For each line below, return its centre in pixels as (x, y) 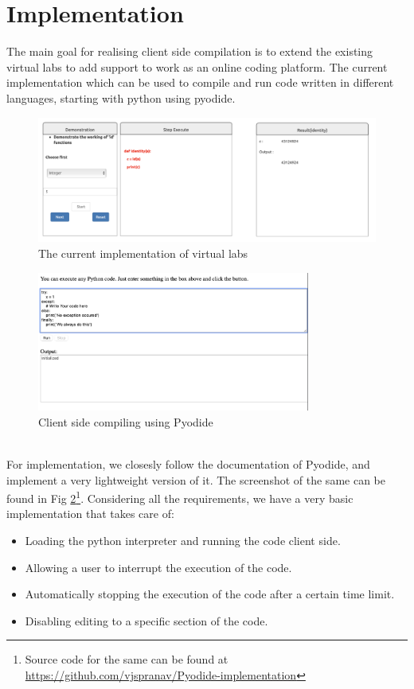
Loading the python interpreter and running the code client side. (183, 540)
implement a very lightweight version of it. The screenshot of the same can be (196, 479)
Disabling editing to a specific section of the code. (146, 620)
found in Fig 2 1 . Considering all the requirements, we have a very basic (180, 497)
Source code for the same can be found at (127, 659)
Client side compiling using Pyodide (126, 421)
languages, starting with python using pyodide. (121, 97)
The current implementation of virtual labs (143, 253)
